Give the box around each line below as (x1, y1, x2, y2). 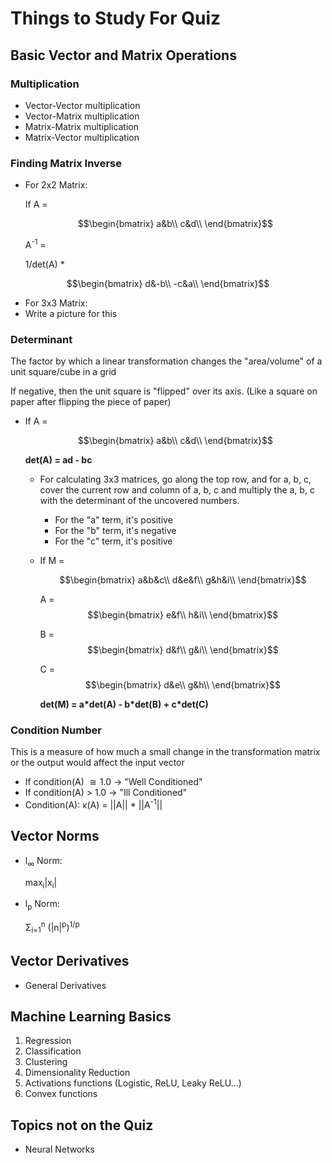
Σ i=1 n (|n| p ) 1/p (24, 920, 80, 936)
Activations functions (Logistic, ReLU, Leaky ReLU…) (24, 1077, 242, 1089)
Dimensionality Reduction (24, 1067, 131, 1079)
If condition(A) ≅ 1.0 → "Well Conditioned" (24, 776, 203, 788)
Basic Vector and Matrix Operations (10, 47, 237, 64)
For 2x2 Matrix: (24, 179, 88, 191)
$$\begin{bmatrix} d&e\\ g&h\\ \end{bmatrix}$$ (84, 679, 281, 691)
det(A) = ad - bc (24, 454, 93, 466)
